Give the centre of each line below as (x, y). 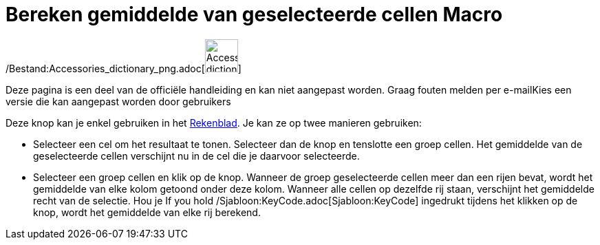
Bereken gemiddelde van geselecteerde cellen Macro (254, 14)
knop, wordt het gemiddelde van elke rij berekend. (147, 212)
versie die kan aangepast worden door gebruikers (118, 101)
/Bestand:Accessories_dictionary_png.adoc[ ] (124, 68)
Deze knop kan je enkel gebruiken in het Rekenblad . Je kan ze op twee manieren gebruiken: (214, 122)
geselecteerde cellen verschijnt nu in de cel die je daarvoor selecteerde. (196, 156)
